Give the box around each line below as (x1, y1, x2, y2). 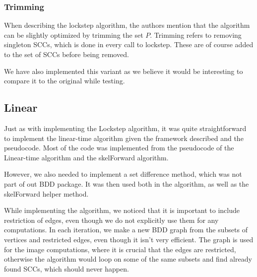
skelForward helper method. (4, 188, 89, 199)
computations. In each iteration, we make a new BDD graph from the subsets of (4, 224, 248, 235)
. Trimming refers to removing (150, 29, 242, 40)
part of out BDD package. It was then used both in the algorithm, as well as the (4, 178, 249, 189)
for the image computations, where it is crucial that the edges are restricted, (4, 244, 236, 254)
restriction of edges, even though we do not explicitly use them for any (4, 214, 219, 225)
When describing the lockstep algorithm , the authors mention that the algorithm (4, 20, 250, 30)
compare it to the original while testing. (4, 75, 125, 86)
